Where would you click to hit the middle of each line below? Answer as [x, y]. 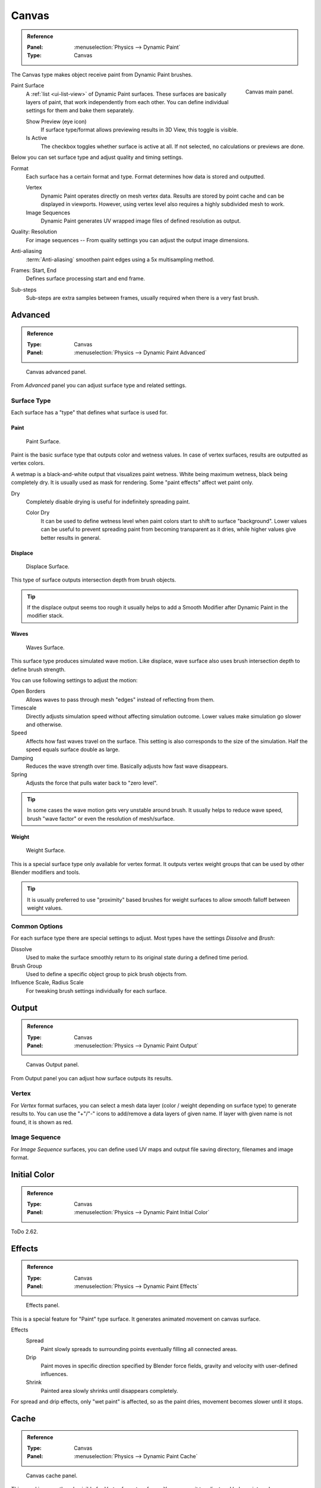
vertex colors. [28, 463]
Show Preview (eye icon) [56, 121]
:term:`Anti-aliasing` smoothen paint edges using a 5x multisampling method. [120, 260]
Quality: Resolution [34, 232]
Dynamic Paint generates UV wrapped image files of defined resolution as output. [141, 221]
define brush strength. [38, 669]
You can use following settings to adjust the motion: [74, 680]
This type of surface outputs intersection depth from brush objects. [94, 580]
